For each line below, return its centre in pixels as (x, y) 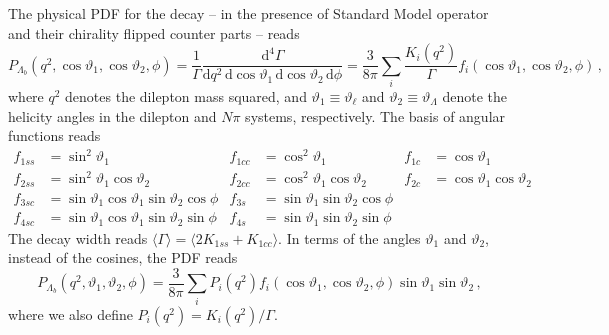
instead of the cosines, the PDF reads (123, 257)
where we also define (70, 313)
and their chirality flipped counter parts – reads (154, 32)
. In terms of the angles (349, 237)
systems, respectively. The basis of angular (375, 115)
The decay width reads (78, 237)
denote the (475, 95)
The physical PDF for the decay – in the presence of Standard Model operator (248, 13)
